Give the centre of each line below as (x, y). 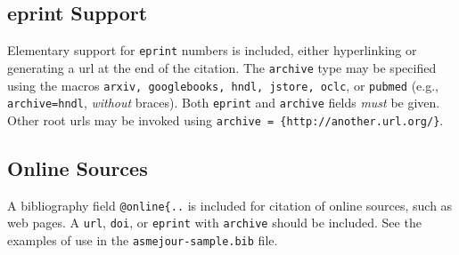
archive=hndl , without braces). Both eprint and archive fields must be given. (224, 103)
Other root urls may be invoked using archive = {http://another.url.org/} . (225, 120)
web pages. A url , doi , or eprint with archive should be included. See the (214, 223)
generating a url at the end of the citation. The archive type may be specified (222, 67)
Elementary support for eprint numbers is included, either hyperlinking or (212, 50)
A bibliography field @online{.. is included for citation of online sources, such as (230, 205)
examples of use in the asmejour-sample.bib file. (143, 240)
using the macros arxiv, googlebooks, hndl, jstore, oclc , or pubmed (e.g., (223, 85)
